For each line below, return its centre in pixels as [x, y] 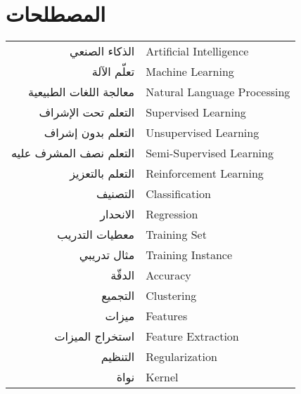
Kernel [162, 377]
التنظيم [118, 357]
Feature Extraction [192, 336]
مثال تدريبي [107, 255]
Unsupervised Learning [203, 133]
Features [167, 316]
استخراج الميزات [95, 336]
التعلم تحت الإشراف [87, 112]
